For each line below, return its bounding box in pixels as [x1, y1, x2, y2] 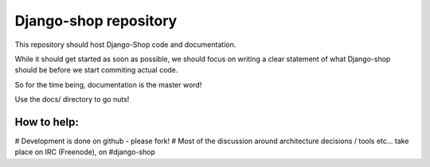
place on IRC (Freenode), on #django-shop [14, 147, 155, 157]
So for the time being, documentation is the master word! [14, 80, 202, 89]
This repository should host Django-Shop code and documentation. [14, 40, 236, 49]
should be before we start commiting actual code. [14, 65, 178, 75]
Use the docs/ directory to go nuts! [14, 95, 130, 104]
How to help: [14, 115, 79, 129]
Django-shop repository [14, 12, 178, 29]
